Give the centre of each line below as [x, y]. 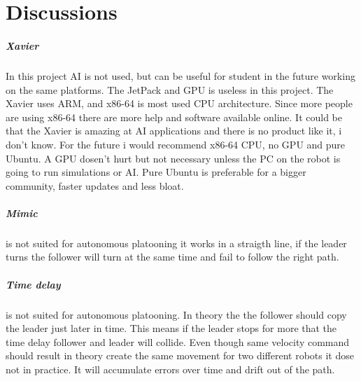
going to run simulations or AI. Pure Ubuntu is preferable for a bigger [156, 172]
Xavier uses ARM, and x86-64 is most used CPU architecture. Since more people [179, 103]
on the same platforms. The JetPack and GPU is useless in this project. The [170, 89]
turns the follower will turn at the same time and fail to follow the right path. [172, 257]
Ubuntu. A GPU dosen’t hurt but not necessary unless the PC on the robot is [173, 158]
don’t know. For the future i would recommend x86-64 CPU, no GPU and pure [176, 144]
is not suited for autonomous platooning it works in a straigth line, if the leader [176, 243]
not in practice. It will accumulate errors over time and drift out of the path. [170, 369]
